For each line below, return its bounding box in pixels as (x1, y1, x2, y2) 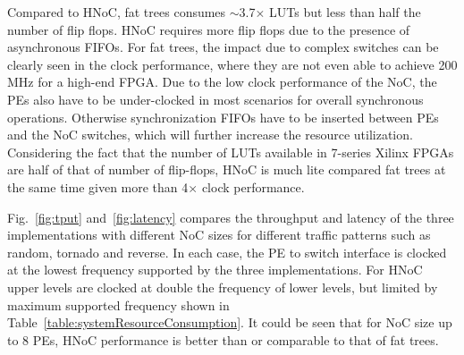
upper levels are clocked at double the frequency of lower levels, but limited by (7, 277, 438, 296)
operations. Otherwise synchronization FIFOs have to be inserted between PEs (7, 107, 439, 126)
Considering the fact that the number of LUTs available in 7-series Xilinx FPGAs (7, 142, 454, 161)
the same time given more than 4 (7, 177, 189, 196)
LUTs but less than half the (269, 3, 421, 21)
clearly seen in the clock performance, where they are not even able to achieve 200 (7, 55, 458, 73)
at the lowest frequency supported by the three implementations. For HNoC (7, 260, 423, 279)
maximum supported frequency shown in (7, 295, 230, 314)
